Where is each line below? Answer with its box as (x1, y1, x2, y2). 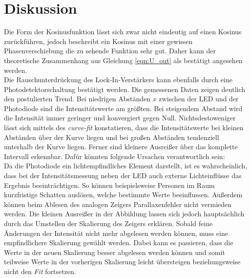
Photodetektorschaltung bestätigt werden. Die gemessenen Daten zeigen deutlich (4, 84, 246, 94)
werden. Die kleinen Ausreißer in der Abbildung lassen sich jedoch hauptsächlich (4, 208, 245, 219)
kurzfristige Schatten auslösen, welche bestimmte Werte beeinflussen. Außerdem (4, 189, 243, 200)
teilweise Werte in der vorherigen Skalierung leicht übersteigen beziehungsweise (4, 256, 241, 267)
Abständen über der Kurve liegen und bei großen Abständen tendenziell (4, 132, 219, 142)
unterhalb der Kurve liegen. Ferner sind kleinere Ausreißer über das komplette (4, 141, 238, 152)
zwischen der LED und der (159, 93, 239, 104)
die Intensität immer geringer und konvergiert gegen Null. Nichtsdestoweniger (4, 113, 236, 123)
